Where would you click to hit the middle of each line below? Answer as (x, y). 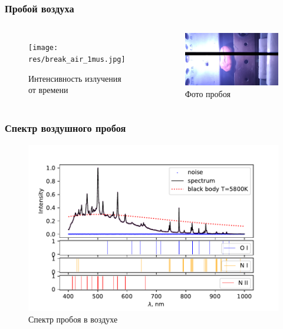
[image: (43, 48)
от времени (48, 90)
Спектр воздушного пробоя (65, 128)
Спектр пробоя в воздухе (73, 319)
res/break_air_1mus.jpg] (77, 59)
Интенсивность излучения (75, 78)
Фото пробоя (208, 93)
